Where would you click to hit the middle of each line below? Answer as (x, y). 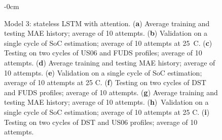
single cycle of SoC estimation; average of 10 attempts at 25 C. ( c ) (108, 43)
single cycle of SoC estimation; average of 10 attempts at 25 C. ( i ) (107, 112)
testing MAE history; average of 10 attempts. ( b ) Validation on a (106, 33)
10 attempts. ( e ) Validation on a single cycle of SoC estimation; (103, 72)
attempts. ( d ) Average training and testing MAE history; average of (110, 62)
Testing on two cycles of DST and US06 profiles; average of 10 (101, 122)
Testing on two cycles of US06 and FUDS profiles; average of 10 (103, 53)
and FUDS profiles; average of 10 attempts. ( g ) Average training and (111, 92)
